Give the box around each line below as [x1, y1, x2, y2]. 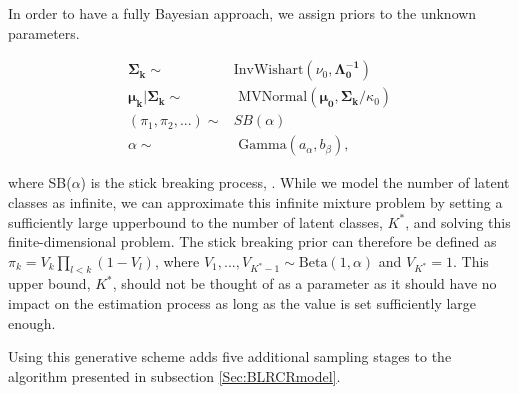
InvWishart [233, 63, 304, 78]
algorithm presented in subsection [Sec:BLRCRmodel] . [8, 365, 341, 386]
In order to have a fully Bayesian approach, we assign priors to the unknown [8, 3, 477, 23]
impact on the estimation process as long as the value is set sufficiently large [8, 293, 477, 314]
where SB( [8, 172, 72, 193]
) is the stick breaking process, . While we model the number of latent [80, 172, 510, 193]
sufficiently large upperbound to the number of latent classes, [8, 211, 383, 232]
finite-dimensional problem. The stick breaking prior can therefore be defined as [8, 231, 497, 252]
